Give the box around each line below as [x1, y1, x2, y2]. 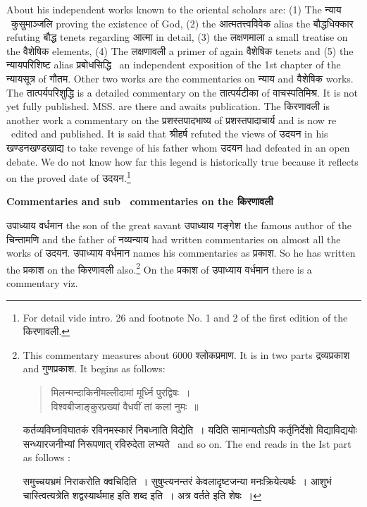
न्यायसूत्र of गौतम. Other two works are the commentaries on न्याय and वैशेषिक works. [6, 71, 354, 85]
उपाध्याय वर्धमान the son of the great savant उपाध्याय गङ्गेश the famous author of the [6, 217, 352, 232]
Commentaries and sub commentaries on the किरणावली [6, 194, 273, 209]
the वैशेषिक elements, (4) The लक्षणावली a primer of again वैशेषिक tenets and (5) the [6, 43, 354, 58]
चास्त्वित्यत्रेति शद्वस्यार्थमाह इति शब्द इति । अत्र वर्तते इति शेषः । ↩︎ [23, 487, 262, 502]
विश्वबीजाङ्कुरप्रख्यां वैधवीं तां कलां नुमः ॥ [51, 398, 199, 413]
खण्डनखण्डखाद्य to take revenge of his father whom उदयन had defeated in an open [6, 140, 350, 154]
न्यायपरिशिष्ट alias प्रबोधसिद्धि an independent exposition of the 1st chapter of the [6, 57, 341, 72]
